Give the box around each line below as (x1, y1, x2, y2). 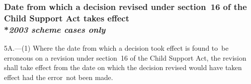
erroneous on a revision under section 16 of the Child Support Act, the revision (4, 52, 247, 63)
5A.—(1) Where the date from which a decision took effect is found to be (4, 43, 229, 53)
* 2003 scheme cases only (4, 23, 105, 35)
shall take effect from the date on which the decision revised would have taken (4, 62, 242, 73)
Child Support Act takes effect (4, 11, 129, 24)
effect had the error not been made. (4, 72, 113, 82)
